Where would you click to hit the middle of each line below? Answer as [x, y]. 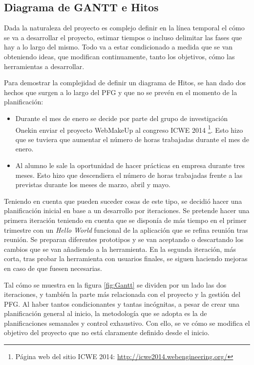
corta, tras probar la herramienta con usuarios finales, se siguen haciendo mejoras [126, 258]
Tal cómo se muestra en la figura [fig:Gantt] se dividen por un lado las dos [115, 284]
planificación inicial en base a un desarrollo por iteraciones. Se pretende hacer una [127, 210]
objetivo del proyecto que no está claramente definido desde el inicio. [107, 332]
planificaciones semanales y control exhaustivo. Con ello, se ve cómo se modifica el [127, 323]
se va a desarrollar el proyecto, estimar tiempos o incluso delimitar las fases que [123, 37]
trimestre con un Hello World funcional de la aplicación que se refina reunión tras [126, 230]
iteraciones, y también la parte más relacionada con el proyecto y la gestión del [122, 294]
